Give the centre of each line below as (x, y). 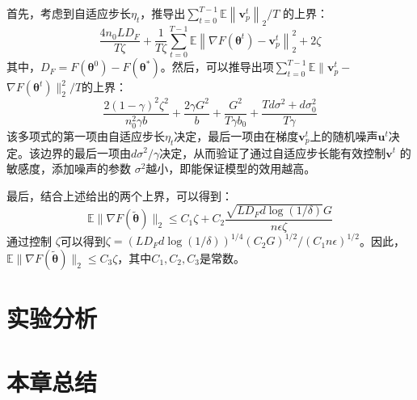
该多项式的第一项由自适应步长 (86, 135)
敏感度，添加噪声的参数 (69, 168)
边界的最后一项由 (85, 152)
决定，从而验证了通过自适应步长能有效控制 (273, 152)
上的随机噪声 (344, 135)
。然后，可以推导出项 (217, 67)
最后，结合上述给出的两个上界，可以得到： (120, 195)
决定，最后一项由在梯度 (236, 135)
